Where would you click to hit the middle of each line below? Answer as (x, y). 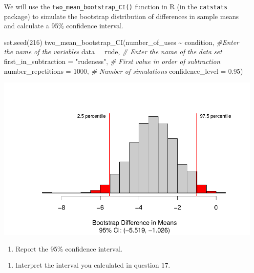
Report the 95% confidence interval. (69, 248)
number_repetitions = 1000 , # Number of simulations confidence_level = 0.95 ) (124, 71)
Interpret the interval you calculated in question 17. (93, 265)
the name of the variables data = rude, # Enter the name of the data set (113, 52)
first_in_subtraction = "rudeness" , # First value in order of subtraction (112, 61)
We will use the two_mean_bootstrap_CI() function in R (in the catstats (116, 6)
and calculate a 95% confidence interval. (64, 26)
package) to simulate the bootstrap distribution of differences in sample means (121, 16)
